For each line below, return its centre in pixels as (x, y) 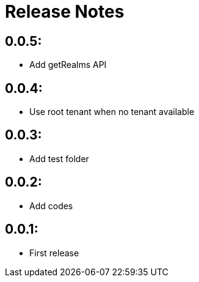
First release (54, 253)
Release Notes (65, 12)
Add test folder (59, 158)
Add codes (51, 206)
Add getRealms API (68, 65)
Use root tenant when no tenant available (112, 112)
